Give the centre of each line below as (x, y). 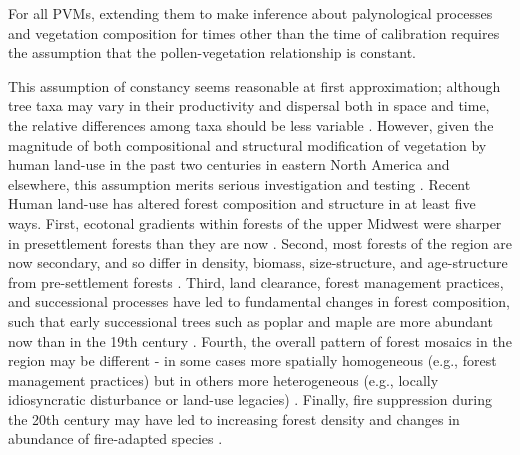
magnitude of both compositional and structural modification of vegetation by (247, 144)
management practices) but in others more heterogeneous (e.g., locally (223, 379)
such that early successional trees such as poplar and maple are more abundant (250, 320)
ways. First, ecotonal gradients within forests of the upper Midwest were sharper (255, 222)
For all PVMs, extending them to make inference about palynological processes (250, 13)
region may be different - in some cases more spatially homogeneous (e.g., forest (252, 360)
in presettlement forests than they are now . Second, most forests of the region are (260, 242)
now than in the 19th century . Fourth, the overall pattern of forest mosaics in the (260, 340)
